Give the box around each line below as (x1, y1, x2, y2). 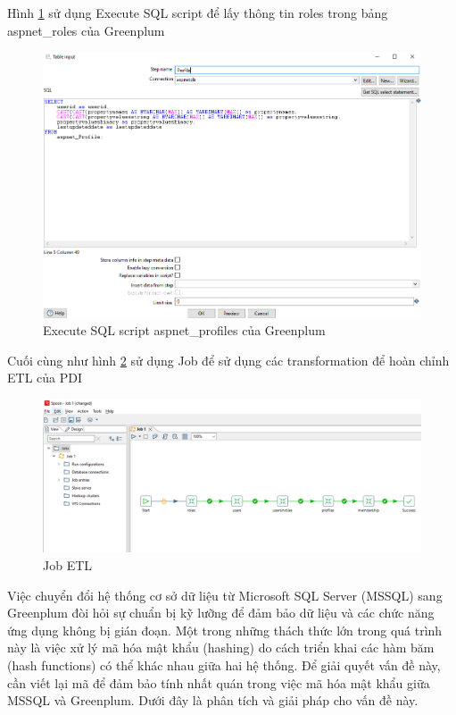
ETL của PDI (7, 368, 82, 387)
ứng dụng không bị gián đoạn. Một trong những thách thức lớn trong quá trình (7, 620, 443, 639)
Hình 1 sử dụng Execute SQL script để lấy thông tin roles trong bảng (7, 4, 388, 21)
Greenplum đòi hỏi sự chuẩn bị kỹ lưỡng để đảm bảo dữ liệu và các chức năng (7, 603, 435, 622)
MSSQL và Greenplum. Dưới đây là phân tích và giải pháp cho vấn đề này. (7, 691, 419, 710)
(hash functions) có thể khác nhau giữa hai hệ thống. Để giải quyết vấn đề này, (7, 655, 441, 674)
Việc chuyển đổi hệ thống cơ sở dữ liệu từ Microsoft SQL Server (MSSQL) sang (7, 585, 443, 604)
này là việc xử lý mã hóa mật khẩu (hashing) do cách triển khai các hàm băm (7, 638, 435, 657)
